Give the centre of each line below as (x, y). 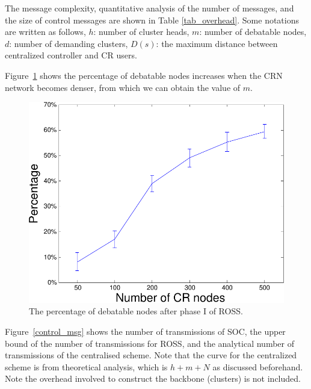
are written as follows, (45, 32)
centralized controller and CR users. (71, 55)
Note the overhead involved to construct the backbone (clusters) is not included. (153, 378)
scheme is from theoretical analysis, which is (86, 366)
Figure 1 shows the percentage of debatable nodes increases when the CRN (144, 75)
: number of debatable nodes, (253, 32)
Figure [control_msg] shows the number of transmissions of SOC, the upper (145, 331)
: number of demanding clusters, (69, 43)
